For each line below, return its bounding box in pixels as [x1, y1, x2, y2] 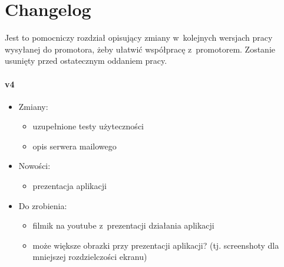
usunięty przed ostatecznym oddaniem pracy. [5, 54, 167, 67]
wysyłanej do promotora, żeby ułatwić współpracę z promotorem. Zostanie [5, 43, 276, 55]
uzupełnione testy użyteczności [32, 120, 144, 132]
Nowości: [18, 159, 51, 172]
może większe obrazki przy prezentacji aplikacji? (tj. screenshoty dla [32, 239, 279, 251]
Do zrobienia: [18, 199, 67, 211]
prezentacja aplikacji [32, 180, 107, 192]
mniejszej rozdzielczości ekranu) [32, 250, 147, 263]
